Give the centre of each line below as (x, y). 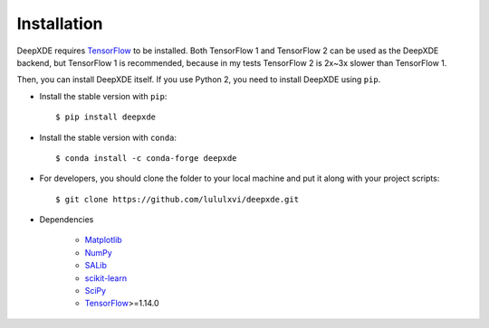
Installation (60, 23)
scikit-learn (105, 278)
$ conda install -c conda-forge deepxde (146, 158)
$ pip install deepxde (106, 117)
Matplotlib (103, 240)
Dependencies (67, 220)
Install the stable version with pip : (103, 96)
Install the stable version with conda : (108, 137)
